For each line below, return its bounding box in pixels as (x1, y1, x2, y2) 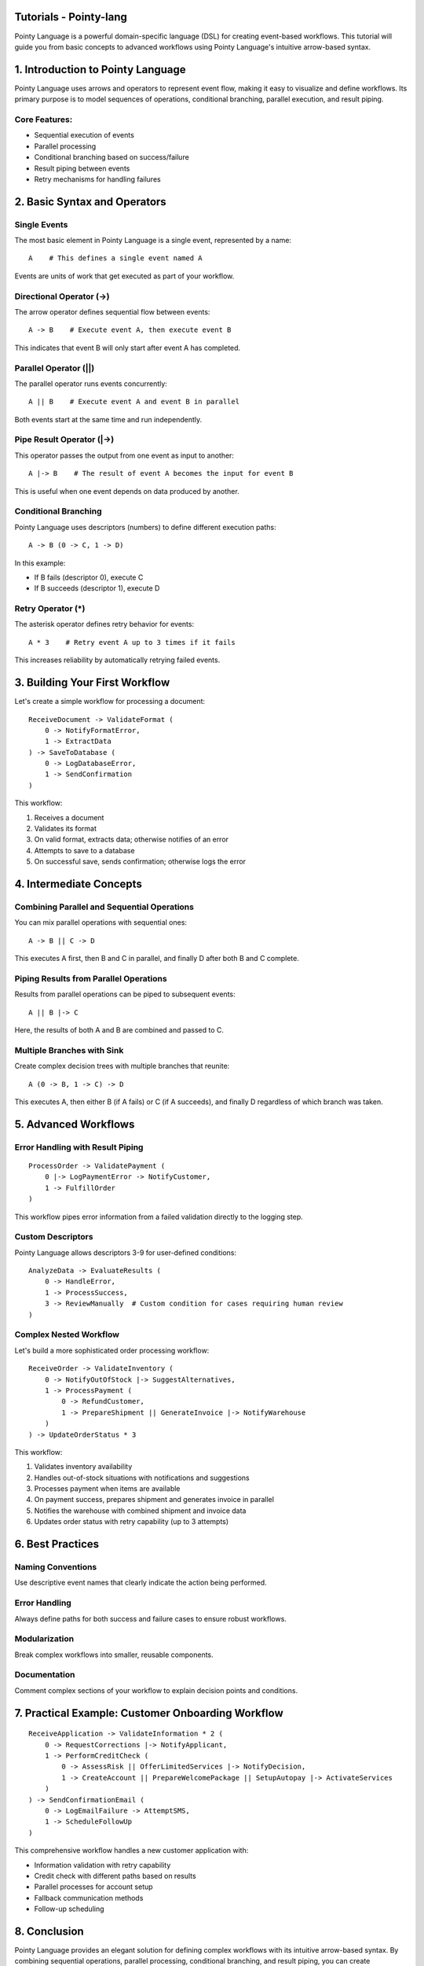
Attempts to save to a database (34, 845, 135, 855)
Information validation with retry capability (34, 1860, 171, 1869)
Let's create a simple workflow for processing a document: (14, 697, 206, 706)
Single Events (14, 219, 68, 230)
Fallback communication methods (34, 1893, 144, 1902)
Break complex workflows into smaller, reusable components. (14, 1650, 214, 1659)
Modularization (14, 1633, 75, 1644)
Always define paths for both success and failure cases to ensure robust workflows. (14, 1614, 287, 1623)
